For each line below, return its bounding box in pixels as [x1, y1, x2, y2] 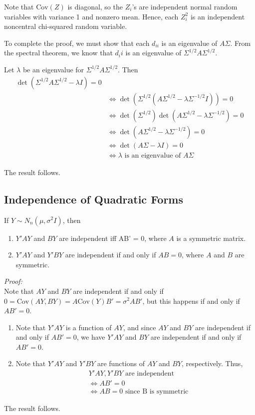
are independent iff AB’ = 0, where [59, 232, 167, 243]
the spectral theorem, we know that [4, 47, 113, 58]
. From [230, 37, 251, 48]
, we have [76, 332, 105, 342]
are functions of [97, 358, 145, 369]
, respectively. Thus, [181, 358, 243, 369]
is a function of [65, 322, 112, 332]
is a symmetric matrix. [176, 232, 246, 243]
